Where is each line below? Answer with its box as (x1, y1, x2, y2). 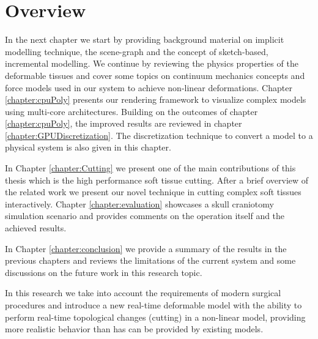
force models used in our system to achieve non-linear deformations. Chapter (5, 81, 292, 94)
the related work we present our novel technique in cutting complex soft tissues (5, 185, 301, 198)
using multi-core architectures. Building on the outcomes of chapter (5, 105, 258, 117)
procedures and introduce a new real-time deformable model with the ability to (5, 299, 302, 311)
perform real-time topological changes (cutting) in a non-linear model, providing (5, 310, 306, 323)
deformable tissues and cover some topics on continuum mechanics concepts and (5, 69, 305, 81)
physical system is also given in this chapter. (5, 141, 171, 154)
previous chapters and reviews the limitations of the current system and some (5, 254, 296, 267)
